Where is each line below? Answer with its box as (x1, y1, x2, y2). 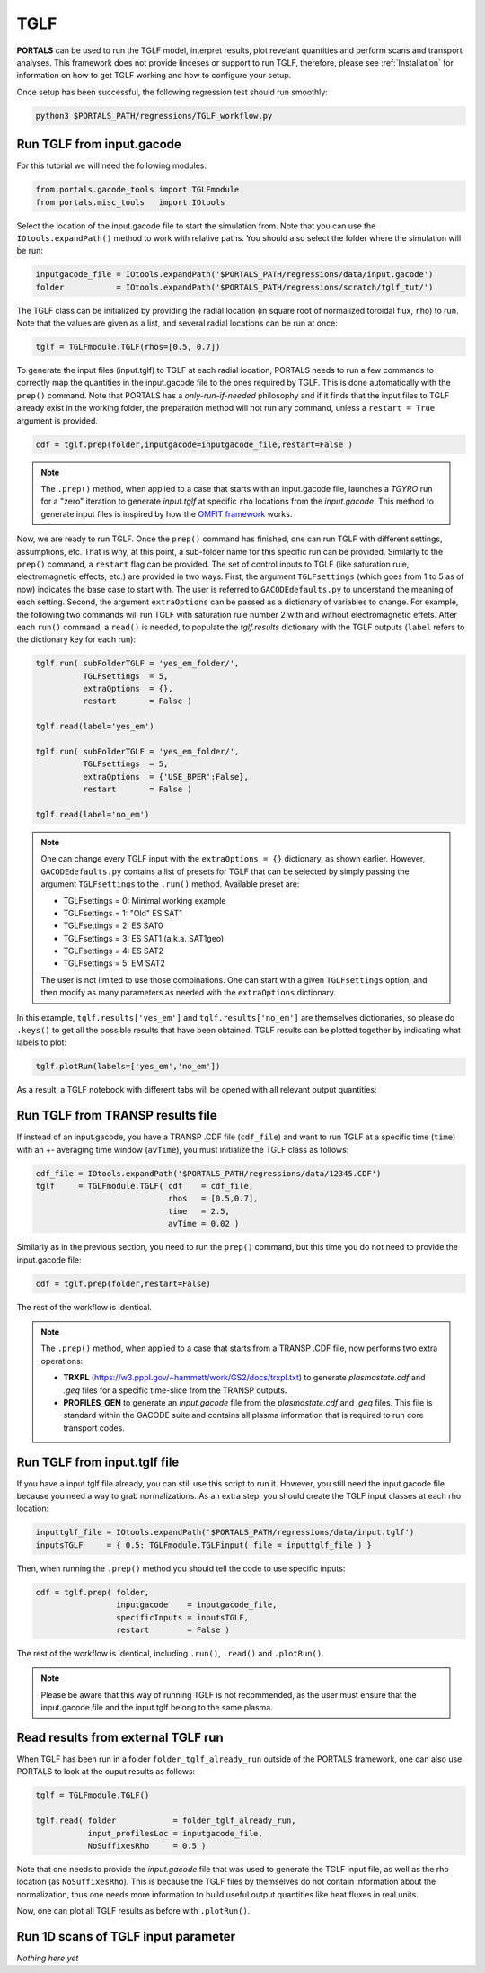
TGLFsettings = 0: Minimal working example (63, 895, 226, 906)
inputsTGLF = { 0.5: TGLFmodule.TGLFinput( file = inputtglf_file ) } (35, 1540, 373, 1550)
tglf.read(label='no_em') (35, 809, 150, 819)
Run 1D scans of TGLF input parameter (16, 1929, 235, 1944)
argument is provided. (16, 415, 99, 426)
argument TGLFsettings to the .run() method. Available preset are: (40, 879, 300, 889)
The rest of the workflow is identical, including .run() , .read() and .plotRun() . (16, 1647, 324, 1658)
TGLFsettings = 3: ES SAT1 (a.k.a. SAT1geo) (63, 933, 225, 943)
